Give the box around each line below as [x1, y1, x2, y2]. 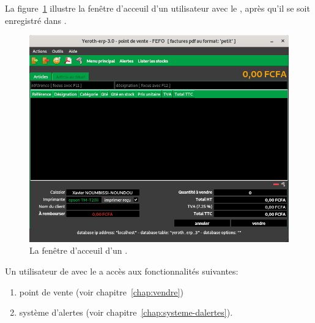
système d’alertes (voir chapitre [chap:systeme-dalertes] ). [19, 306, 233, 319]
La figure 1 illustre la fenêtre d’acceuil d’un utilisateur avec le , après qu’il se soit [5, 2, 310, 14]
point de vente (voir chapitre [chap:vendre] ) [19, 285, 183, 298]
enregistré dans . [5, 13, 67, 26]
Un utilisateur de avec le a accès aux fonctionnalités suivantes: [5, 264, 239, 277]
